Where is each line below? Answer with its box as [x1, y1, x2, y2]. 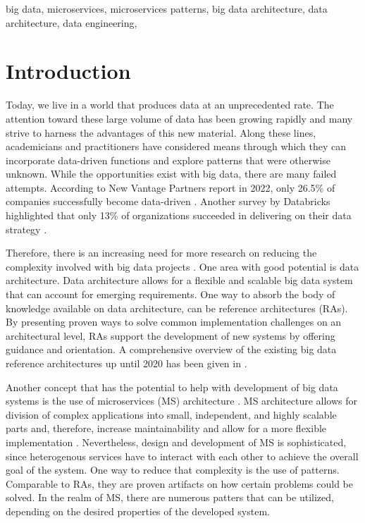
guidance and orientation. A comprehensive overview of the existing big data [6, 342, 337, 357]
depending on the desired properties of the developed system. [6, 503, 270, 518]
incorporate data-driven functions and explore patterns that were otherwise [6, 152, 330, 167]
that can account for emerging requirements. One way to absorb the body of [6, 287, 335, 302]
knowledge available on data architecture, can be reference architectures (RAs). [6, 300, 348, 315]
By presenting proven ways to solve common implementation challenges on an [6, 314, 342, 329]
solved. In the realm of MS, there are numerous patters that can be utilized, [6, 490, 334, 505]
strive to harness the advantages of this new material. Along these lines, [6, 125, 316, 140]
